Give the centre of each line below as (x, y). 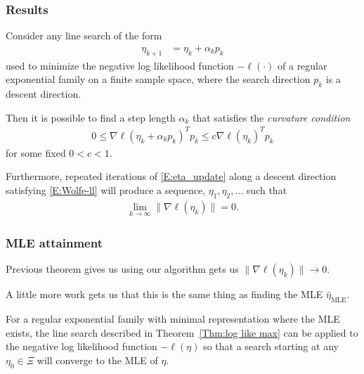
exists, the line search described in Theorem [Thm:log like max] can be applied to (182, 332)
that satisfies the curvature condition (272, 117)
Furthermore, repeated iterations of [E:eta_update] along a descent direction (171, 176)
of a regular (303, 65)
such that (267, 189)
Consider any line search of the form (84, 36)
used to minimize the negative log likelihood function (120, 65)
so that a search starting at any (271, 346)
